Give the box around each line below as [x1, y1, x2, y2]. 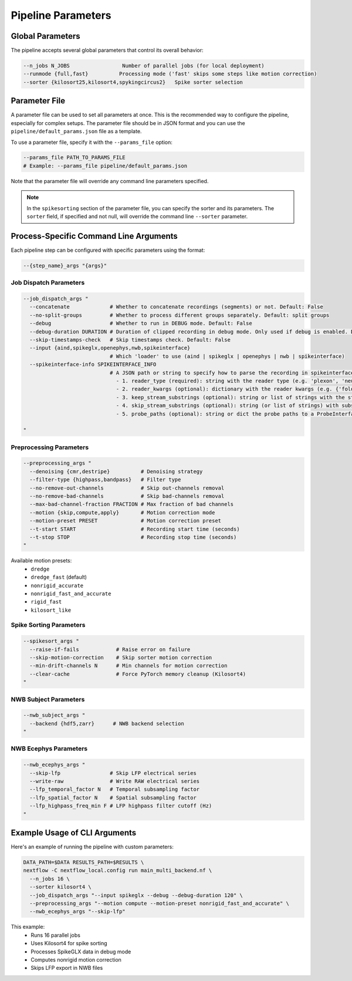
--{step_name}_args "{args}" [23, 262, 107, 269]
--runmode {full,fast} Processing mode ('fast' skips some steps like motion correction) [23, 70, 317, 77]
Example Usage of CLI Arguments [11, 828, 137, 838]
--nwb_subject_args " [23, 712, 86, 719]
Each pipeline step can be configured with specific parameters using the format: [11, 247, 205, 254]
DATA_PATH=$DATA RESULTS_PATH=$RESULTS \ [23, 859, 144, 866]
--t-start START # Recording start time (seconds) [29, 525, 240, 532]
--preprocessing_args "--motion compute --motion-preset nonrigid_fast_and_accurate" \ [29, 900, 290, 907]
